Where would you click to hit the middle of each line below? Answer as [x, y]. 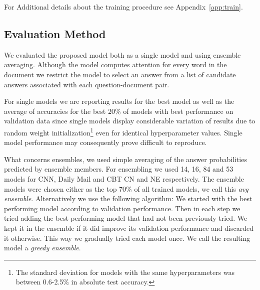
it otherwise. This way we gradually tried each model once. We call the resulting [127, 238]
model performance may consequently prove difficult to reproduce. [105, 142]
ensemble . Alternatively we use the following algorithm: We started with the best [128, 198]
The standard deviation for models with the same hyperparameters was [125, 272]
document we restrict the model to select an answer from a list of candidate [120, 74]
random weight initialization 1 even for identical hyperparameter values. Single [123, 131]
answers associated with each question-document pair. [87, 84]
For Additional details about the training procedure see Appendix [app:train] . [123, 7]
